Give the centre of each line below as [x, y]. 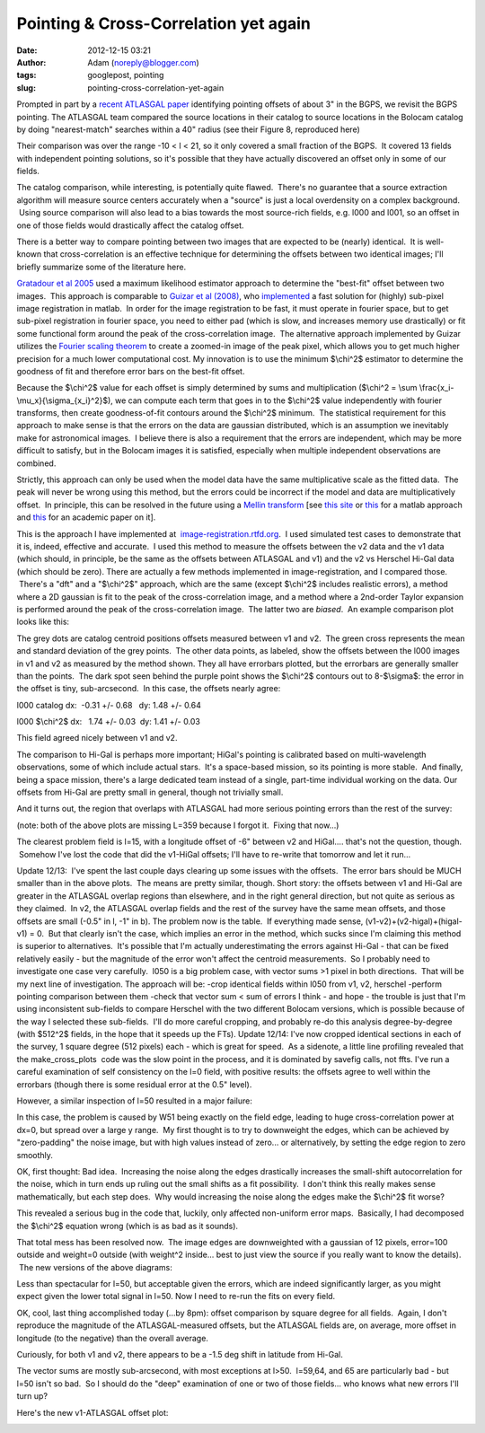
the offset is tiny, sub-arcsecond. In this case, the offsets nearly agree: [149, 689]
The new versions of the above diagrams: [95, 1267]
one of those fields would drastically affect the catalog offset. [130, 225]
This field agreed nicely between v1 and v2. [97, 738]
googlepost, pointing [126, 75]
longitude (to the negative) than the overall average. [112, 1338]
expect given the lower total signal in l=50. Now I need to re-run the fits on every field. [176, 1297]
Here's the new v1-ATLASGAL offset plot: [93, 1412]
